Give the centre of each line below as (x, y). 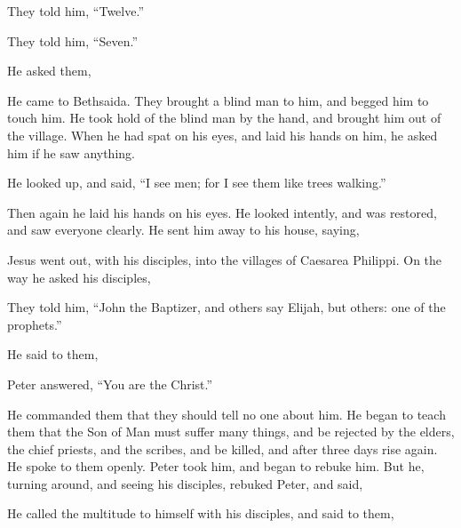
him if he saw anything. (71, 152)
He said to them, (53, 354)
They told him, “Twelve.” (76, 11)
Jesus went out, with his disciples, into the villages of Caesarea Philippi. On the (225, 259)
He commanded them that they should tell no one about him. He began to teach (227, 414)
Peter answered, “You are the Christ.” (110, 384)
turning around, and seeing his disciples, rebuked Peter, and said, (185, 483)
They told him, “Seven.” (72, 40)
